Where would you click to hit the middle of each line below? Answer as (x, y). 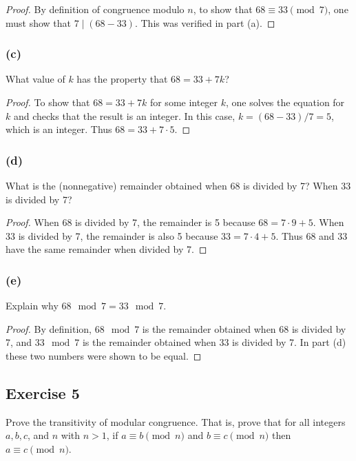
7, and (19, 342)
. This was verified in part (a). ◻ (205, 22)
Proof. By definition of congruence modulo (95, 9)
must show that (39, 22)
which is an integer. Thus (59, 129)
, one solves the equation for (285, 102)
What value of (35, 79)
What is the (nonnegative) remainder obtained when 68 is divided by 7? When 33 (178, 185)
